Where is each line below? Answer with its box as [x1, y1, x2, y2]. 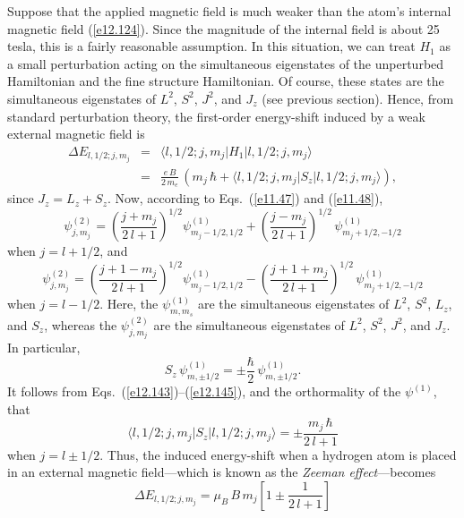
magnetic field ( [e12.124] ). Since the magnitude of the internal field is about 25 [7, 19, 440, 38]
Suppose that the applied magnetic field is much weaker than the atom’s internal [7, 2, 451, 20]
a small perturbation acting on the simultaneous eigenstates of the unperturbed [7, 54, 444, 72]
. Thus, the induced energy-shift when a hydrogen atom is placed [99, 445, 457, 463]
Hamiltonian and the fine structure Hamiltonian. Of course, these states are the [7, 72, 444, 90]
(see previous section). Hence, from [262, 89, 454, 107]
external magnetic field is [7, 124, 145, 143]
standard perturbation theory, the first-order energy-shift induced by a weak [7, 106, 425, 125]
